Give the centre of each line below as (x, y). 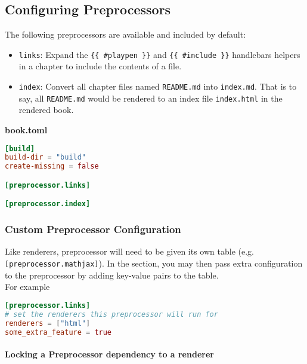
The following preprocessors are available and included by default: (125, 34)
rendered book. (46, 110)
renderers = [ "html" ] (48, 323)
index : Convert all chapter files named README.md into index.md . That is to (158, 86)
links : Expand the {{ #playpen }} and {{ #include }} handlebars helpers (159, 54)
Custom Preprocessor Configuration (93, 229)
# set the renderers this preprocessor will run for (111, 314)
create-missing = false (52, 166)
